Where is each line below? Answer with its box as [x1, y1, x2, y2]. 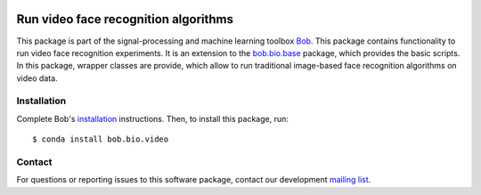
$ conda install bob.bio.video [32, 134, 169, 144]
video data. [16, 72, 58, 84]
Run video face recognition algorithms [16, 12, 234, 27]
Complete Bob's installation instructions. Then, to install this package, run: [16, 113, 289, 124]
